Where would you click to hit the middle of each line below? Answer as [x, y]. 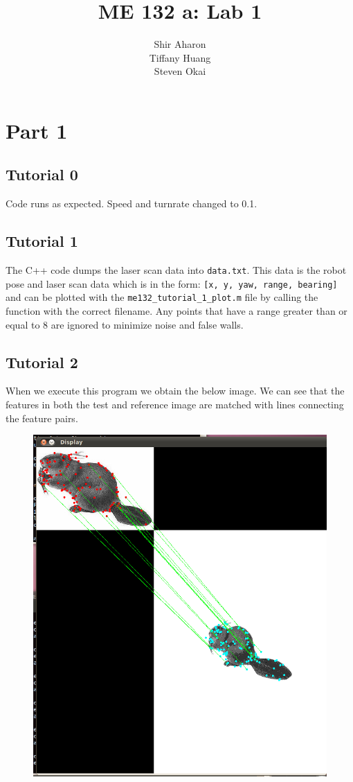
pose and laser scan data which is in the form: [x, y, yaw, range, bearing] [172, 283]
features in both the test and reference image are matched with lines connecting [175, 405]
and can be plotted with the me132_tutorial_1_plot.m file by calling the [162, 297]
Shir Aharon [180, 44]
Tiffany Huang [180, 57]
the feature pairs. [42, 418]
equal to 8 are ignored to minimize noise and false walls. [125, 324]
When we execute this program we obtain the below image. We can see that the [175, 391]
